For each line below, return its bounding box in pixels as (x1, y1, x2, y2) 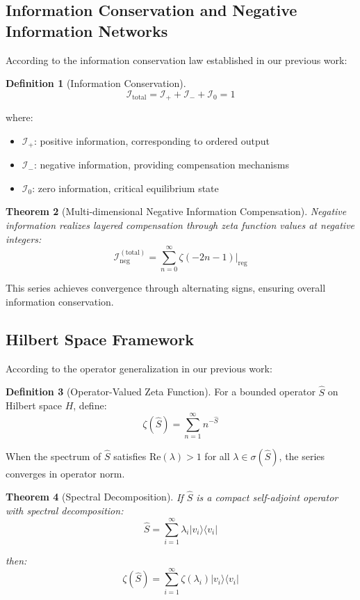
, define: (73, 398, 107, 413)
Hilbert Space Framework (6, 328, 194, 349)
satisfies (113, 448, 147, 463)
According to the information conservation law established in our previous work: (6, 52, 347, 67)
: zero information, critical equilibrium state (32, 180, 219, 195)
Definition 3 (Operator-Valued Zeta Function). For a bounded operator (6, 384, 316, 399)
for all (204, 448, 230, 463)
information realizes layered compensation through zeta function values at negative (6, 218, 355, 232)
